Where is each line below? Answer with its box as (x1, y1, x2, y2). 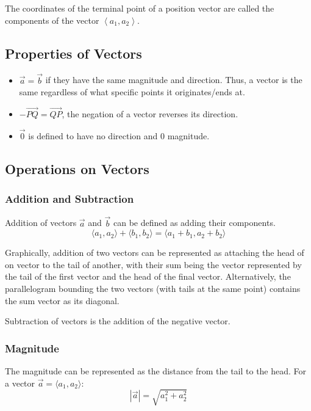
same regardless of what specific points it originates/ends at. (19, 85, 245, 98)
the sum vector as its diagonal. (5, 294, 120, 307)
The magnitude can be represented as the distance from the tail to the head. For (5, 365, 307, 377)
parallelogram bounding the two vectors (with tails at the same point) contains (5, 282, 301, 295)
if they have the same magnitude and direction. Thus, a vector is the (45, 73, 302, 86)
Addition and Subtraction (5, 191, 134, 206)
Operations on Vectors (5, 159, 149, 178)
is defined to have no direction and (28, 129, 158, 142)
